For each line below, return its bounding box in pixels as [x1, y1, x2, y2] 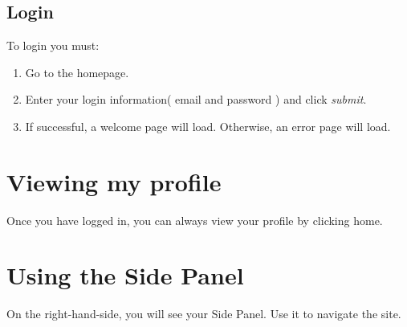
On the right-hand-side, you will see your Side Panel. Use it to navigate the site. [6, 305, 401, 322]
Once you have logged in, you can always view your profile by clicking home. [6, 211, 383, 228]
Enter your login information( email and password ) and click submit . [25, 91, 367, 108]
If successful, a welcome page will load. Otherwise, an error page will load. [25, 117, 391, 134]
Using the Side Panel [6, 259, 244, 292]
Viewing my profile [6, 165, 222, 198]
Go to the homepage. [25, 63, 129, 80]
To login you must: [6, 37, 100, 54]
